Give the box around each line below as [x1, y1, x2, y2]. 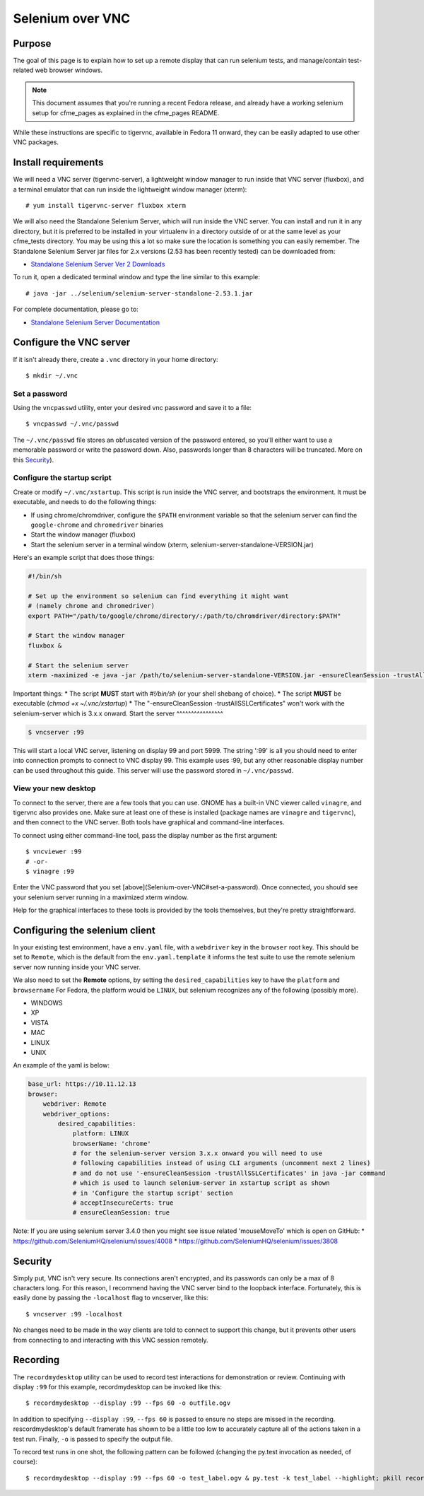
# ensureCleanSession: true [72, 1209, 170, 1217]
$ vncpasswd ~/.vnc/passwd [25, 420, 119, 428]
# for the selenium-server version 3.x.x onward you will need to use [72, 1150, 323, 1157]
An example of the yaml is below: [13, 1061, 110, 1070]
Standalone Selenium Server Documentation [30, 318, 160, 327]
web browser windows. [35, 66, 103, 74]
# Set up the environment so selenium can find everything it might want [28, 592, 289, 600]
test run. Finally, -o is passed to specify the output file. [13, 1434, 173, 1443]
